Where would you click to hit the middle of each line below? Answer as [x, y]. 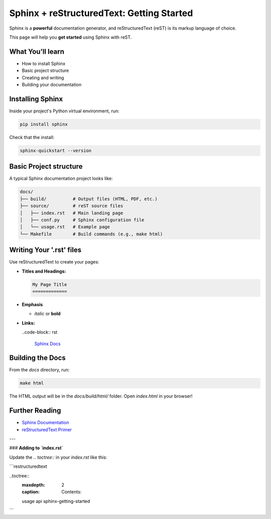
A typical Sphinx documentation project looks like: [61, 179]
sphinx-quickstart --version [56, 150]
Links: [28, 323]
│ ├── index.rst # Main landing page [72, 213]
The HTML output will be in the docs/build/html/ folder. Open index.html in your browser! [101, 396]
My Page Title [50, 284]
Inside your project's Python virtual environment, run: [64, 111]
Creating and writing [43, 77]
